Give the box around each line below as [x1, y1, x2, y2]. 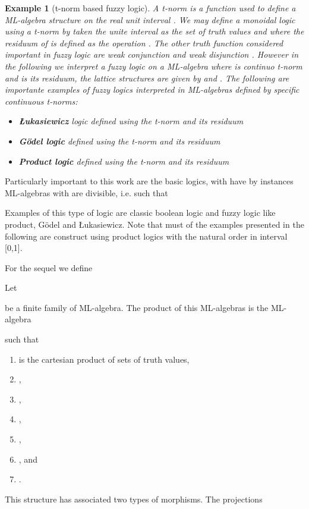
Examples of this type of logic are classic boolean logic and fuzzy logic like [5, 206, 276, 219]
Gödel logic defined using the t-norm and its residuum [18, 134, 220, 147]
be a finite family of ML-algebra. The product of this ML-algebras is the [5, 301, 269, 313]
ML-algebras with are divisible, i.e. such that [5, 186, 168, 199]
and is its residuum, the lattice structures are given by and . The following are [5, 71, 289, 84]
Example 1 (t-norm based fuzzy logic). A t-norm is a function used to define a [5, 2, 296, 14]
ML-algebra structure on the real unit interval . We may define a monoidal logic [5, 13, 295, 26]
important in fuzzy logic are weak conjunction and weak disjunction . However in [5, 48, 299, 61]
